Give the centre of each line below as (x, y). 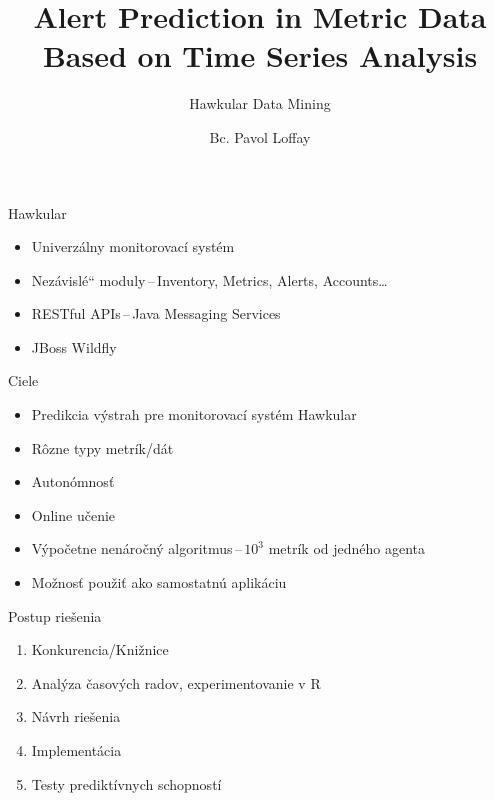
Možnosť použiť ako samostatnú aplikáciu (159, 582)
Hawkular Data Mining (260, 103)
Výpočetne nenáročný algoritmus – (136, 548)
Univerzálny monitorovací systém (133, 246)
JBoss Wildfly (74, 346)
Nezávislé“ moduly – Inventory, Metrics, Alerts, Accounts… (209, 279)
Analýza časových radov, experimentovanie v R (176, 682)
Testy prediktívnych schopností (126, 783)
